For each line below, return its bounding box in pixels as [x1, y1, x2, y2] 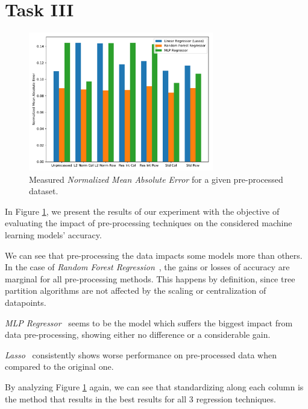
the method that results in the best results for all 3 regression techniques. [5, 392, 276, 405]
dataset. [29, 185, 58, 197]
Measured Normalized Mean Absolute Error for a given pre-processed [29, 173, 283, 185]
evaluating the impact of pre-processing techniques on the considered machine [5, 217, 292, 229]
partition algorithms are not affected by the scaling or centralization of [5, 284, 266, 297]
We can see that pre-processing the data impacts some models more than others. [5, 249, 303, 261]
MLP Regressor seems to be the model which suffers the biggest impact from [5, 316, 293, 329]
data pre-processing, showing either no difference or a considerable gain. [5, 328, 271, 341]
